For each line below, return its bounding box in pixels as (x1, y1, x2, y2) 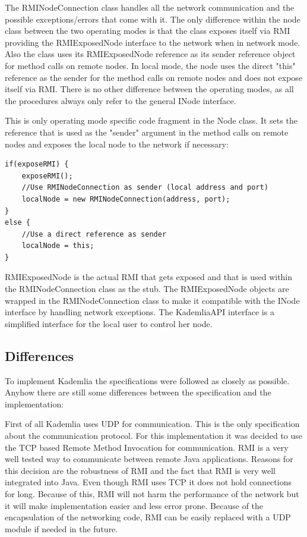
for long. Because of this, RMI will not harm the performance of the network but (5, 487, 299, 500)
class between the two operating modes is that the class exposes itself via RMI (5, 24, 290, 37)
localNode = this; (21, 241, 94, 250)
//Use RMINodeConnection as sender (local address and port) (21, 183, 268, 192)
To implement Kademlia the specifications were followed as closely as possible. (5, 374, 290, 387)
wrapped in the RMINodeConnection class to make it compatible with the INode (5, 294, 300, 306)
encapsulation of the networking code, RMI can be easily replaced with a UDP (5, 511, 291, 523)
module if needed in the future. (5, 522, 118, 535)
